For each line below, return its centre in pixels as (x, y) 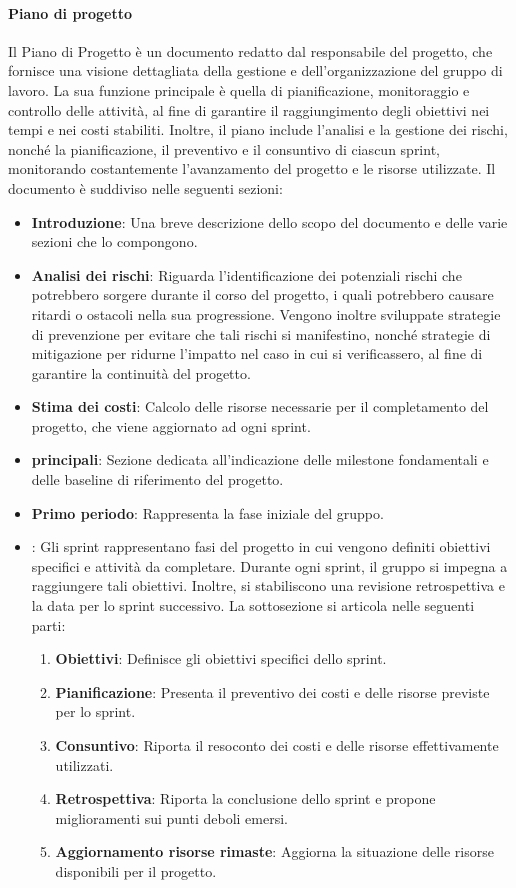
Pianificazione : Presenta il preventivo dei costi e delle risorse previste (272, 691)
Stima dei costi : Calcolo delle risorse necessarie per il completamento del (260, 406)
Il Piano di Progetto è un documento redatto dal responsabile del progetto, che (250, 50)
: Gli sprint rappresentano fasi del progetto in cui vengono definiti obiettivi (261, 546)
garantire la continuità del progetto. (141, 372)
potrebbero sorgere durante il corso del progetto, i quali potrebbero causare (262, 294)
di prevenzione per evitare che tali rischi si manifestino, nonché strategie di (261, 333)
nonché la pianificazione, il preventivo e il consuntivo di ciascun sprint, (224, 148)
